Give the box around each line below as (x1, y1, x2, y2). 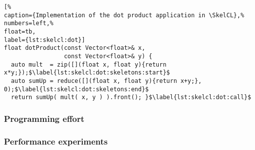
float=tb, (4, 28, 36, 35)
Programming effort (4, 112, 85, 124)
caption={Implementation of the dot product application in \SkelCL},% (4, 11, 244, 19)
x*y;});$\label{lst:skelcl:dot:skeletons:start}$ (4, 69, 170, 76)
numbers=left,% (4, 20, 54, 27)
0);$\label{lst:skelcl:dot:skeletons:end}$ (4, 85, 149, 93)
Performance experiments (4, 135, 108, 147)
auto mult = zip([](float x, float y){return (11, 61, 167, 68)
